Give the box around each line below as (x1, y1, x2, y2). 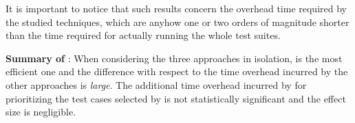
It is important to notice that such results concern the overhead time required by (6, 1, 347, 15)
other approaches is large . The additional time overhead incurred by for (6, 77, 307, 92)
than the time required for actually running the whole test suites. (6, 28, 281, 42)
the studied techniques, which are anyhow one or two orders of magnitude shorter (6, 14, 349, 29)
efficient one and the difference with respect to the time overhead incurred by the (6, 64, 348, 79)
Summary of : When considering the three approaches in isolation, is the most (6, 51, 343, 65)
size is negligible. (6, 105, 76, 119)
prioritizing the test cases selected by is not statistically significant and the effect (6, 91, 346, 105)
